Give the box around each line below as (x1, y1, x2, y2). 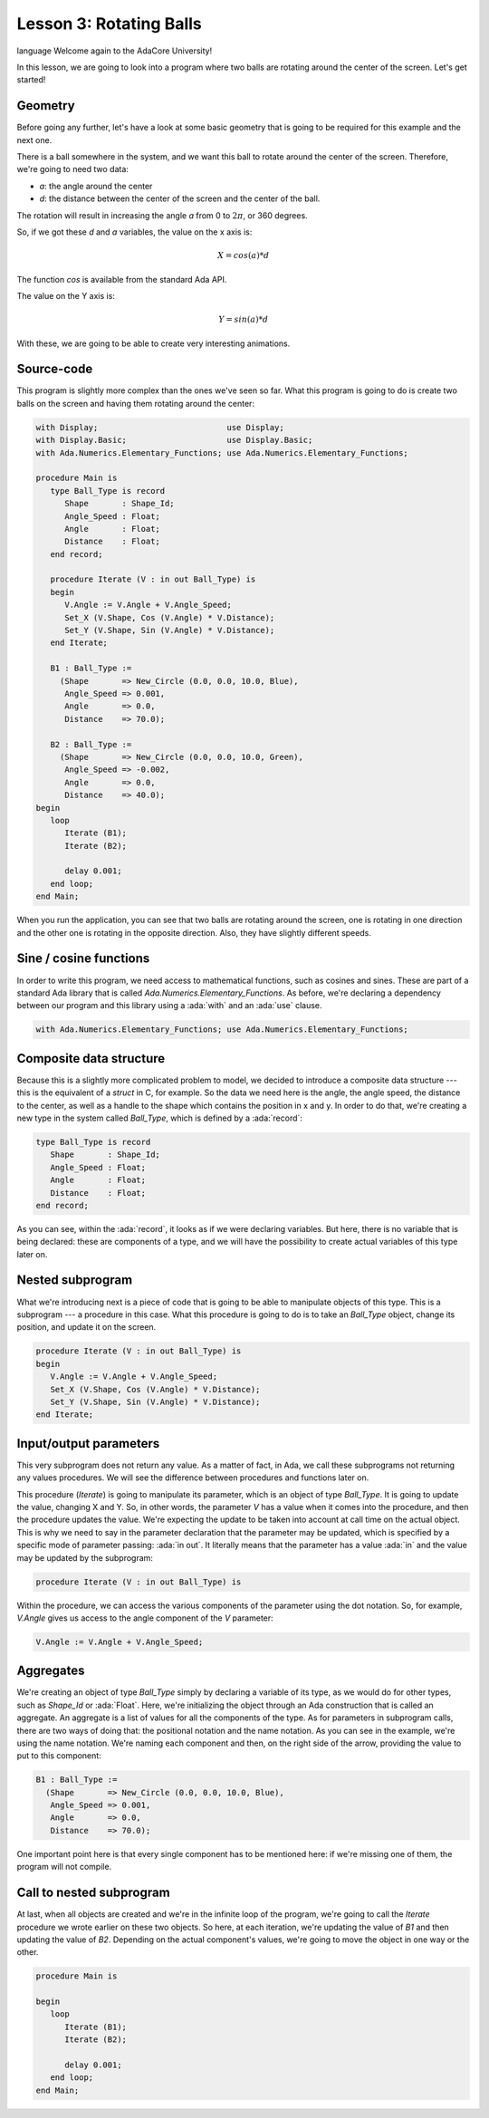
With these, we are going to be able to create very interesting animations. (16, 338, 291, 349)
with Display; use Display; (35, 422, 284, 432)
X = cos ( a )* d (217, 250, 270, 261)
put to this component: (16, 1750, 101, 1761)
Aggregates (16, 1663, 85, 1679)
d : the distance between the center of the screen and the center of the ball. (39, 193, 321, 204)
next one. (16, 134, 53, 145)
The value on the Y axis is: (16, 290, 115, 301)
